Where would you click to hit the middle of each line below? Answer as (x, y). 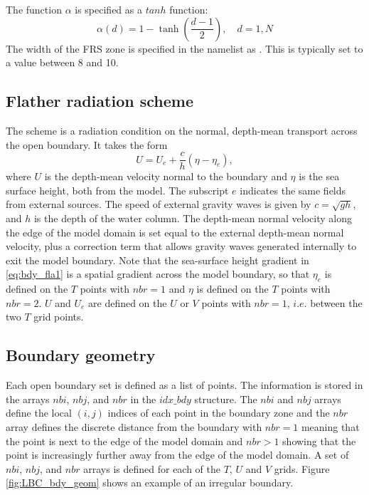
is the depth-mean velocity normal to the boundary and (166, 176)
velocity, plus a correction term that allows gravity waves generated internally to (181, 246)
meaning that (330, 426)
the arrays (28, 398)
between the (336, 302)
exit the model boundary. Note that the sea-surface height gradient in (157, 260)
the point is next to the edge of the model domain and (124, 441)
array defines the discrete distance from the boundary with (134, 426)
